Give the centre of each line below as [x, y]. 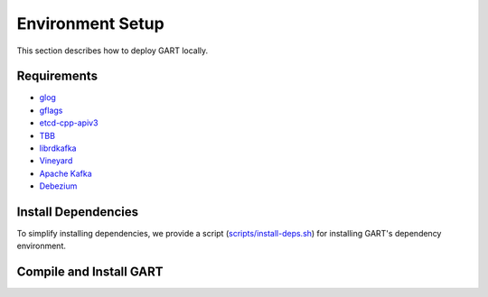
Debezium [58, 186]
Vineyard [56, 161]
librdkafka [58, 148]
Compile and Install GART [90, 272]
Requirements [57, 76]
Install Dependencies [78, 212]
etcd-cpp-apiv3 [69, 123]
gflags [51, 110]
